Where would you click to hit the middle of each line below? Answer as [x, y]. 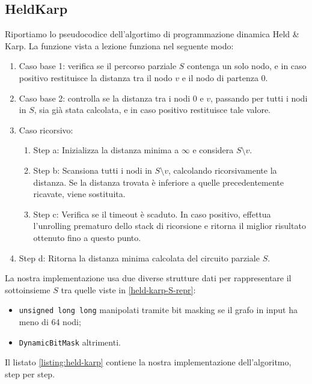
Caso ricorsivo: [46, 130]
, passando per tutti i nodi [259, 98]
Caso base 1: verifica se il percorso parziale [98, 66]
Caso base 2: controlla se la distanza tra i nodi [105, 98]
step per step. [30, 373]
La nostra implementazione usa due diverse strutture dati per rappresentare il [148, 278]
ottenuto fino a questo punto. [87, 237]
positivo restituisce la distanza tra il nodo [96, 77]
